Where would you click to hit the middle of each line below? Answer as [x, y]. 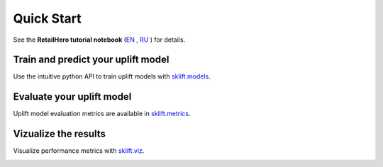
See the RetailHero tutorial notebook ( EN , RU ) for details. [99, 40]
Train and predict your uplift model [91, 60]
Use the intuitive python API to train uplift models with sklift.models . [112, 76]
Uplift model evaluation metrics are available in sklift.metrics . [102, 114]
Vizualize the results [60, 134]
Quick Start [47, 18]
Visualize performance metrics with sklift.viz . [79, 151]
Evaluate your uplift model [72, 97]
